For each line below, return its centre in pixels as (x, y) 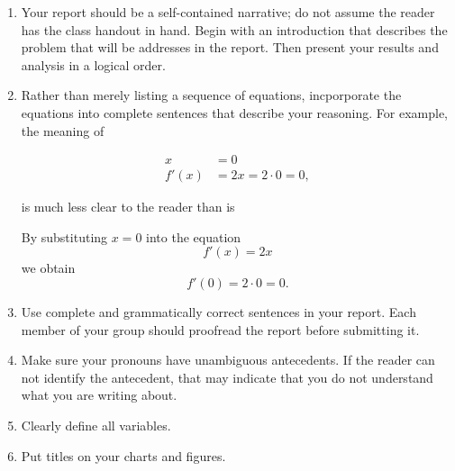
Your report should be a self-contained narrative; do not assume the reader (228, 12)
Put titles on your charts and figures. (123, 455)
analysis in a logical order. (93, 64)
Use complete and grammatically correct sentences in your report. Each (218, 312)
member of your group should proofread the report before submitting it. (220, 329)
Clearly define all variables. (96, 425)
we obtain (48, 268)
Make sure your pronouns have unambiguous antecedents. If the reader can (228, 360)
